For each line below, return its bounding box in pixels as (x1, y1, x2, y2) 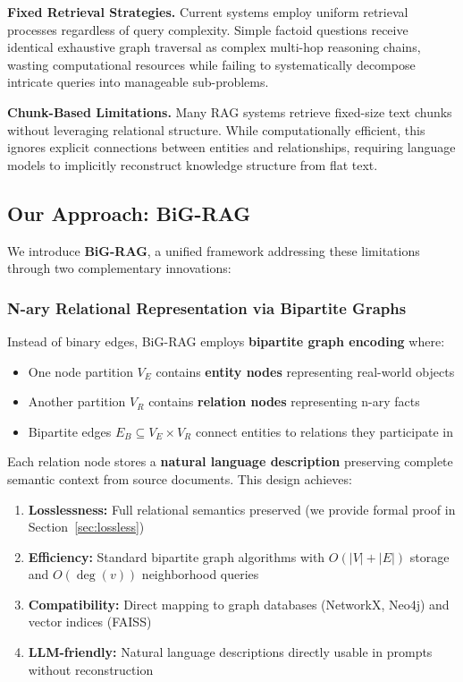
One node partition (28, 362, 133, 380)
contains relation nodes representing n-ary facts (148, 392, 420, 411)
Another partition (28, 392, 126, 411)
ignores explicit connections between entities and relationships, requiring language (7, 138, 456, 157)
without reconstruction (28, 660, 154, 678)
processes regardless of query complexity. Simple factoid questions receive (7, 20, 408, 38)
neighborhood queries (141, 565, 259, 584)
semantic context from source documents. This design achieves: (7, 469, 352, 488)
